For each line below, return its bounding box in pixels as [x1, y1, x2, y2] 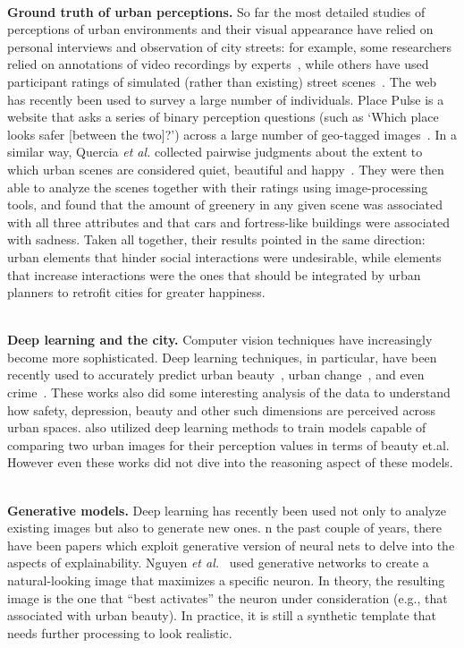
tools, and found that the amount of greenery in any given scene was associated [7, 195, 443, 214]
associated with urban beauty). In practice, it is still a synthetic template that [7, 606, 436, 625]
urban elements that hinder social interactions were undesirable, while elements [7, 247, 442, 266]
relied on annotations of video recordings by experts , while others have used [7, 55, 429, 73]
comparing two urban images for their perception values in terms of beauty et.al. [7, 435, 450, 454]
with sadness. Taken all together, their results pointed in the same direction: [7, 230, 426, 249]
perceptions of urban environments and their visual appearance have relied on [7, 20, 434, 38]
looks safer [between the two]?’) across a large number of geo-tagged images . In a [7, 124, 457, 143]
